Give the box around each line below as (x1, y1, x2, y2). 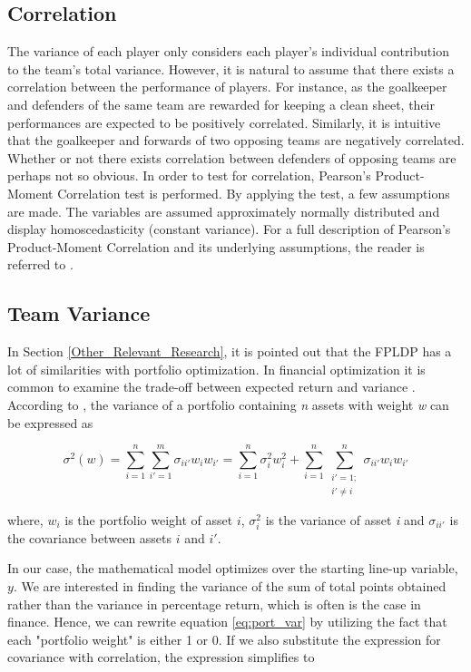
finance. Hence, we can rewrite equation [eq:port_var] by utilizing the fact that (7, 612, 447, 631)
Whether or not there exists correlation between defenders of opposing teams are (7, 148, 456, 167)
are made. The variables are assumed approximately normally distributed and (7, 201, 440, 220)
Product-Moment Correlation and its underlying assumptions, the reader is (7, 237, 425, 256)
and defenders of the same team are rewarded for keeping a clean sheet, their (7, 94, 435, 113)
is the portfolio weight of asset (64, 510, 233, 529)
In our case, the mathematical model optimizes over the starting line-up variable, (7, 559, 458, 578)
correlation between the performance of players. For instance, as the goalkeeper (7, 77, 447, 96)
